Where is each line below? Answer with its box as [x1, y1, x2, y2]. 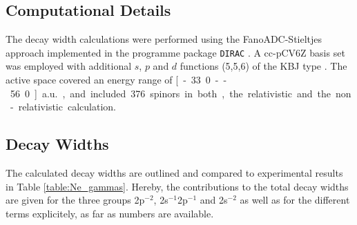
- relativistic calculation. [10, 99, 116, 114]
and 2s [200, 193, 228, 207]
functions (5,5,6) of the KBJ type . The [180, 59, 347, 73]
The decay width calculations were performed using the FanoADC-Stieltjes [6, 32, 322, 46]
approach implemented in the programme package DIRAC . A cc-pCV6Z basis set [6, 45, 345, 59]
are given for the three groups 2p [6, 193, 145, 207]
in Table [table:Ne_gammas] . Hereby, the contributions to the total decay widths [6, 179, 349, 193]
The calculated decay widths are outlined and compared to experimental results [6, 166, 343, 180]
